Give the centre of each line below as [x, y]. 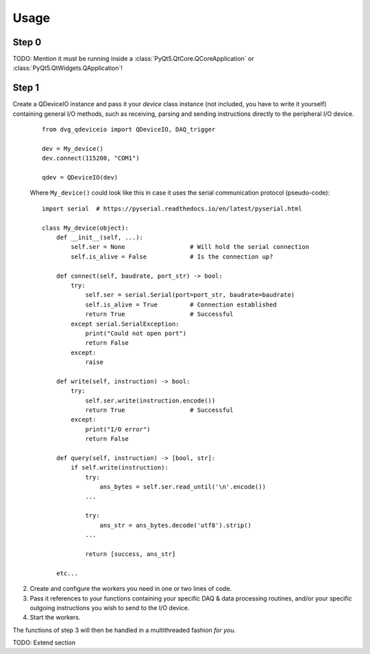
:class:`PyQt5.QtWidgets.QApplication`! [67, 68]
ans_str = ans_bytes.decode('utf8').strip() [175, 525]
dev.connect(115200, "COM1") [91, 158]
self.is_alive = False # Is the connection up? [172, 256]
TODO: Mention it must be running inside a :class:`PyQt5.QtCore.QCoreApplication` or [133, 59]
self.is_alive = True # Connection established [181, 304]
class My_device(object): [86, 228]
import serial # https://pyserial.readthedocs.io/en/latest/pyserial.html [172, 208]
